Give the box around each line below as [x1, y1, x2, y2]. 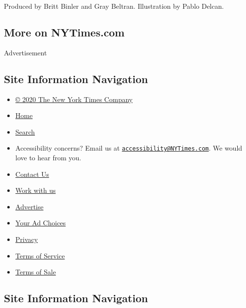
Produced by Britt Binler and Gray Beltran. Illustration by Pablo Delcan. [4, 1, 224, 11]
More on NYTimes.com [4, 24, 125, 39]
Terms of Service [15, 250, 65, 260]
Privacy [15, 234, 38, 244]
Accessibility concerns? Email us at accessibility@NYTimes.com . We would [15, 143, 243, 153]
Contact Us [15, 169, 49, 179]
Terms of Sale [15, 267, 56, 277]
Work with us [15, 185, 56, 195]
